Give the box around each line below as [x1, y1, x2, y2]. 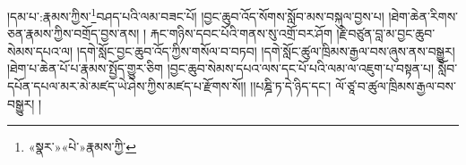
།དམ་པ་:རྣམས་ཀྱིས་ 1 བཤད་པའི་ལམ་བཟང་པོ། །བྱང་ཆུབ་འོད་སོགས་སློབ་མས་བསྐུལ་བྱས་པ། [7, 4, 384, 25]
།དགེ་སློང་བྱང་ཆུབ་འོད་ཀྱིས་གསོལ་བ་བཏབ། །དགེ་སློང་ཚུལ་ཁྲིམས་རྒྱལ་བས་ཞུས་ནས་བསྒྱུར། [76, 41, 455, 60]
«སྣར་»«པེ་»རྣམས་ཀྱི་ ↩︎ [28, 137, 137, 156]
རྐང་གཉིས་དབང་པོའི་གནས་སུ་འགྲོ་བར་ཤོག [150, 24, 332, 43]
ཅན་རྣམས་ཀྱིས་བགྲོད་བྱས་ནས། [7, 24, 140, 43]
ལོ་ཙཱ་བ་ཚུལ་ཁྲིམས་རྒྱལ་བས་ [335, 77, 456, 95]
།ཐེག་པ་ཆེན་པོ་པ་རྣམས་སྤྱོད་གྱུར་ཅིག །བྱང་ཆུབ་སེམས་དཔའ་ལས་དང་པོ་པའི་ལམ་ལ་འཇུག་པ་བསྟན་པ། [7, 59, 435, 78]
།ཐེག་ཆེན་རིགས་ [388, 6, 459, 25]
